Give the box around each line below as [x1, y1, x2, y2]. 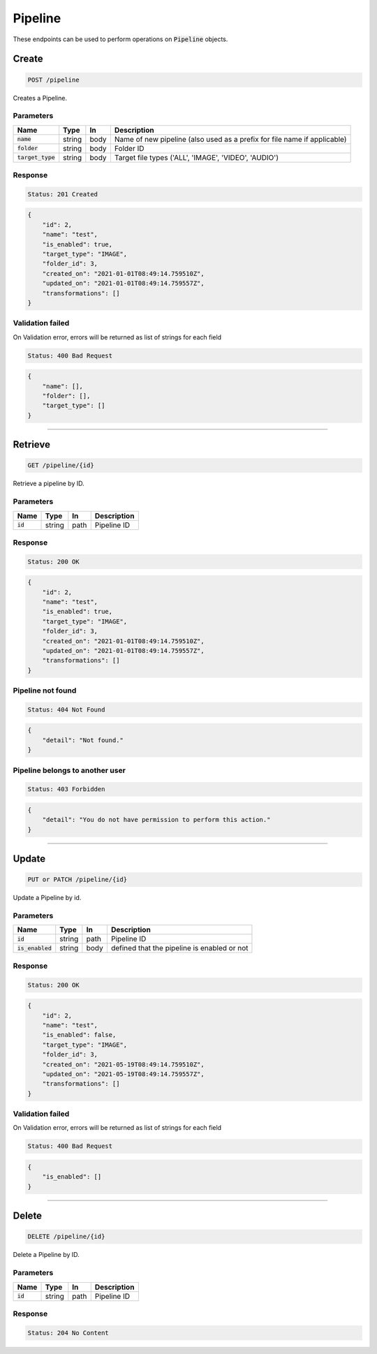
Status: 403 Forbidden [27, 786, 105, 793]
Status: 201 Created [27, 190, 98, 198]
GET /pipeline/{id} [27, 462, 94, 469]
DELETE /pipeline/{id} [27, 1232, 105, 1241]
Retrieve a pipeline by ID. [13, 479, 84, 488]
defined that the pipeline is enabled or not [110, 943, 249, 953]
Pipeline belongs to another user [13, 765, 126, 775]
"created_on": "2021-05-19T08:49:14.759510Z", [42, 1060, 205, 1068]
